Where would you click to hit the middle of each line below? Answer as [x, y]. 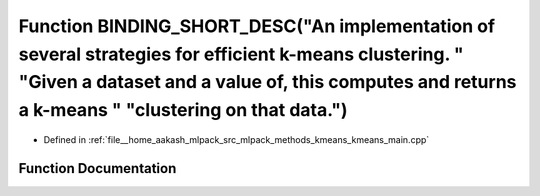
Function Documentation [97, 168]
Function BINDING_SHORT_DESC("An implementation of [256, 26]
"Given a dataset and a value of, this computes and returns [267, 82]
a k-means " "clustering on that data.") [183, 110]
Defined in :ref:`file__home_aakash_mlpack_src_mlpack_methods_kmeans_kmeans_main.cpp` [236, 139]
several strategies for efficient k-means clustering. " [241, 54]
